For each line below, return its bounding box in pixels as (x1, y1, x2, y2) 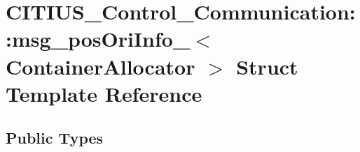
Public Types (6, 127, 104, 149)
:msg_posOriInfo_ (6, 24, 191, 53)
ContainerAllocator (6, 52, 195, 80)
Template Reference (6, 79, 202, 107)
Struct (236, 52, 298, 80)
